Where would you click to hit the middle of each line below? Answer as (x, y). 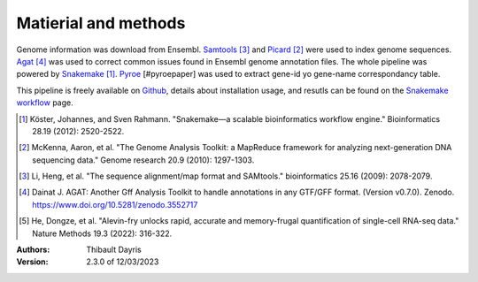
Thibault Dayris (114, 250)
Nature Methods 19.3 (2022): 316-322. (102, 233)
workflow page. (45, 103)
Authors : (33, 250)
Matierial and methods (101, 23)
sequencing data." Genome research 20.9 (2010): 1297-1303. (143, 160)
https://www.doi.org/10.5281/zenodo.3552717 (115, 204)
